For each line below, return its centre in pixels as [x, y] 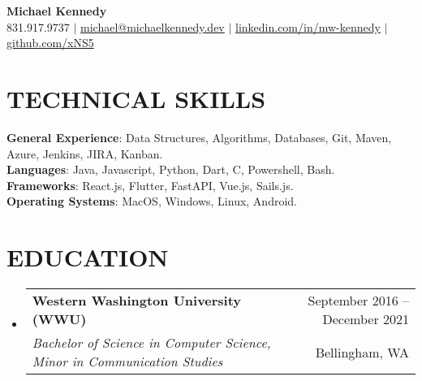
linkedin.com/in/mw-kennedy [308, 26]
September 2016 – [358, 300]
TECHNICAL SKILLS [136, 98]
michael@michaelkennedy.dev [153, 26]
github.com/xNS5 [50, 43]
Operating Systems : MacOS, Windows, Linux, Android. [152, 201]
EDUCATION [88, 257]
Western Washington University [137, 300]
